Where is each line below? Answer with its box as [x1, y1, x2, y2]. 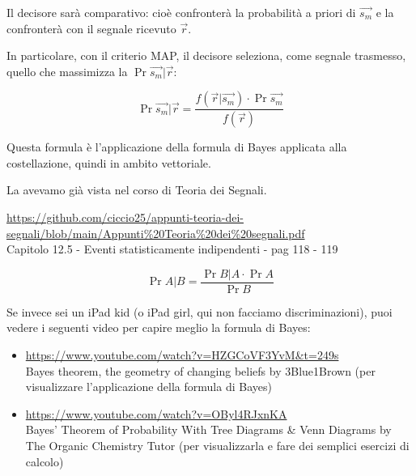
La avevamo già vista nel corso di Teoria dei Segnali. [6, 181, 267, 198]
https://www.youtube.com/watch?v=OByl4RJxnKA [25, 405, 287, 422]
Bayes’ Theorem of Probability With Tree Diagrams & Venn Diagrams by [25, 421, 392, 438]
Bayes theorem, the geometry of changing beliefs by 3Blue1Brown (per [25, 362, 376, 379]
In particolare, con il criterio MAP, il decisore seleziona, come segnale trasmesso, [6, 47, 406, 64]
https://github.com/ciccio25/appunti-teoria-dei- [6, 209, 244, 226]
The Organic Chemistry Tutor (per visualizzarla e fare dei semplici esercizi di [25, 437, 410, 454]
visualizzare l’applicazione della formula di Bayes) [25, 378, 272, 395]
